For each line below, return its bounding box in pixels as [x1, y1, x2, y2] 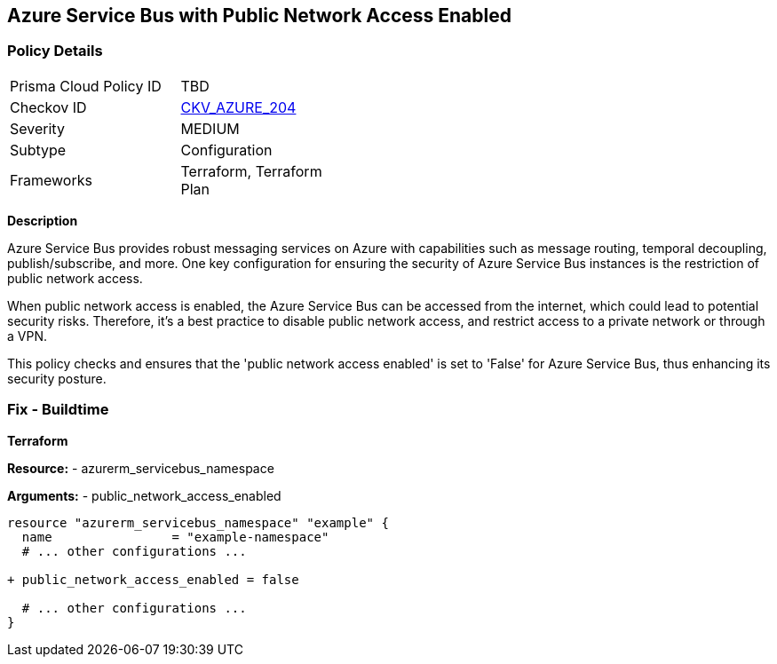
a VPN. [7, 328, 47, 344]
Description [7, 212, 78, 228]
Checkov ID [10, 98, 87, 116]
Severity [10, 119, 65, 138]
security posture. [7, 370, 107, 386]
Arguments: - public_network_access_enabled [7, 487, 281, 503]
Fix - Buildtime [7, 400, 109, 419]
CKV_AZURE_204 [180, 98, 297, 116]
